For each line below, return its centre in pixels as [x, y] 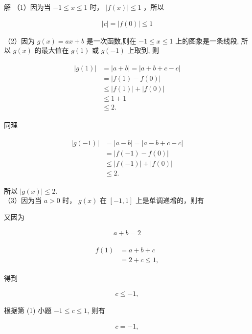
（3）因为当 [23, 200]
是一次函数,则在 [111, 40]
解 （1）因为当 [27, 7]
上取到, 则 [143, 50]
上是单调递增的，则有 [170, 200]
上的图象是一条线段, [207, 40]
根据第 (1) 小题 [28, 310]
